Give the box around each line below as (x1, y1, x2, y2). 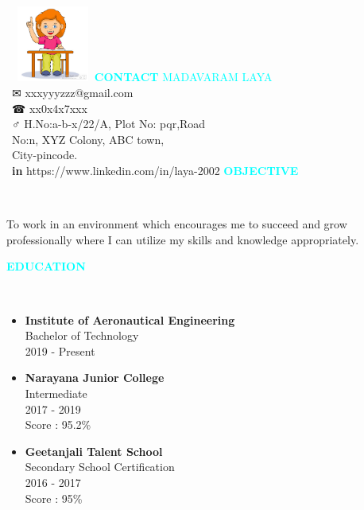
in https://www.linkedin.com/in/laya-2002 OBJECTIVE (12, 162, 299, 179)
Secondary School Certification (25, 458, 175, 475)
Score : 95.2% (25, 416, 91, 433)
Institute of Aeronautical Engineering (25, 311, 235, 328)
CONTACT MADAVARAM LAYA (94, 68, 273, 85)
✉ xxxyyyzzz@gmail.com (11, 84, 134, 101)
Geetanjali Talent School (25, 442, 163, 459)
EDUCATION (6, 258, 86, 274)
